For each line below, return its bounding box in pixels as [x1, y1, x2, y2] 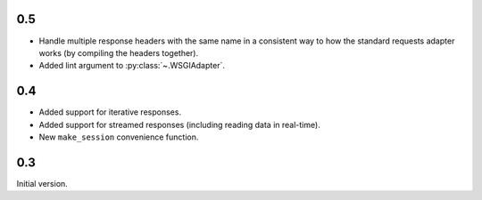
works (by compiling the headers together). [38, 47, 199, 58]
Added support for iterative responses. [38, 107, 182, 117]
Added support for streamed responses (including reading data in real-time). [38, 119, 320, 130]
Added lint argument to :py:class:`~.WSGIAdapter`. [38, 60, 225, 71]
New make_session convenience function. [38, 132, 199, 142]
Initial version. [16, 178, 69, 188]
